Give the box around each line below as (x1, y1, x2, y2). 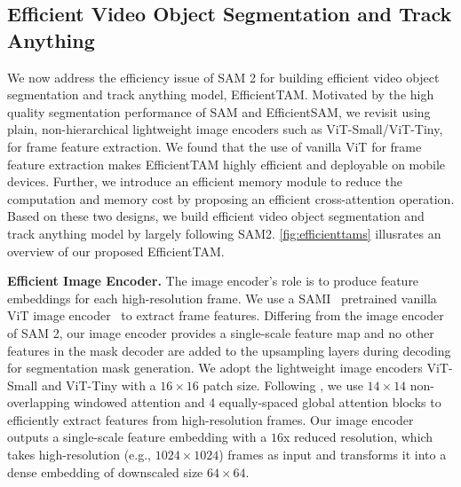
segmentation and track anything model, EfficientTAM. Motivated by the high (7, 85, 434, 104)
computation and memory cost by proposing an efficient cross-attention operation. (7, 189, 455, 208)
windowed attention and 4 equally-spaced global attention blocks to (74, 393, 441, 412)
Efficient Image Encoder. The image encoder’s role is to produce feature (7, 271, 419, 290)
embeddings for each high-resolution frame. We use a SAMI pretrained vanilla (7, 288, 437, 307)
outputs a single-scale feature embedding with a (7, 428, 267, 446)
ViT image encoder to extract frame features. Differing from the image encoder (7, 306, 444, 325)
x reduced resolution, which (282, 428, 433, 446)
